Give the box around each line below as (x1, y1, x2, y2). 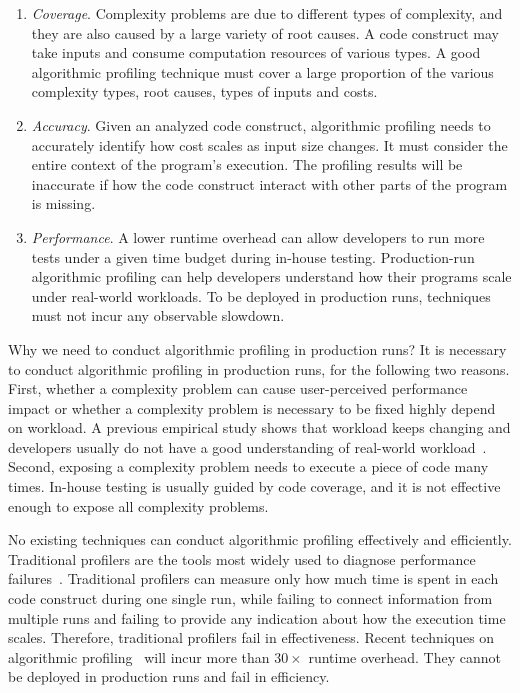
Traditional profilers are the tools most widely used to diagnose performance (8, 548, 476, 569)
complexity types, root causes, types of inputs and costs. (31, 81, 378, 102)
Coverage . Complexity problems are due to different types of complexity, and (31, 3, 503, 23)
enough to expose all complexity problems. (8, 495, 269, 516)
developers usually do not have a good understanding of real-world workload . (8, 436, 487, 457)
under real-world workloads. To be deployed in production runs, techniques (31, 285, 491, 306)
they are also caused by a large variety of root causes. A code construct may (31, 22, 499, 43)
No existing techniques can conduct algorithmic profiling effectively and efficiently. (8, 529, 512, 550)
